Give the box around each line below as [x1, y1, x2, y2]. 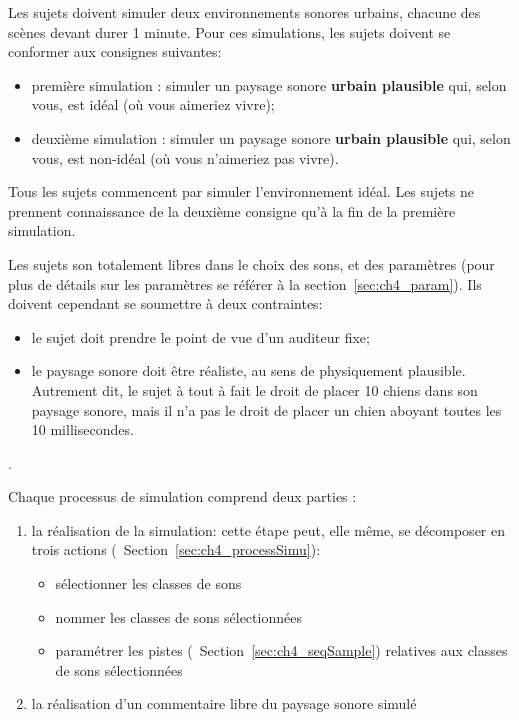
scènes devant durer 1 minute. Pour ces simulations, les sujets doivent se [8, 21, 451, 42]
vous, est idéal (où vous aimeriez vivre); [31, 94, 275, 115]
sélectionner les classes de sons [55, 573, 242, 594]
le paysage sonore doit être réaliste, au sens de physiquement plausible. [31, 360, 466, 381]
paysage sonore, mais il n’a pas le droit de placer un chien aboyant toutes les [31, 399, 502, 420]
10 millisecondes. [31, 419, 134, 440]
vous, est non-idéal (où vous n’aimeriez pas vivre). [31, 147, 339, 168]
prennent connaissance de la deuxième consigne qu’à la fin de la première [8, 200, 456, 221]
